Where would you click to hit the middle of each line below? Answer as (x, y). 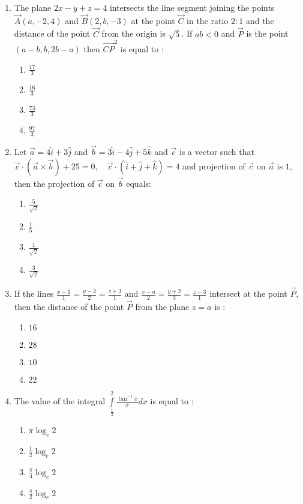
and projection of (214, 165)
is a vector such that (217, 152)
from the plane (162, 307)
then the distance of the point (69, 307)
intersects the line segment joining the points (192, 7)
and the (260, 20)
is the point (267, 33)
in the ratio (208, 20)
